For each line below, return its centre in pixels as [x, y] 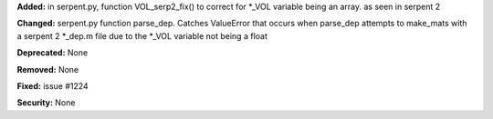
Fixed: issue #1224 [52, 85]
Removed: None [48, 69]
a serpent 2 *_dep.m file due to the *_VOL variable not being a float [142, 35]
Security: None [46, 103]
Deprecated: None [52, 53]
